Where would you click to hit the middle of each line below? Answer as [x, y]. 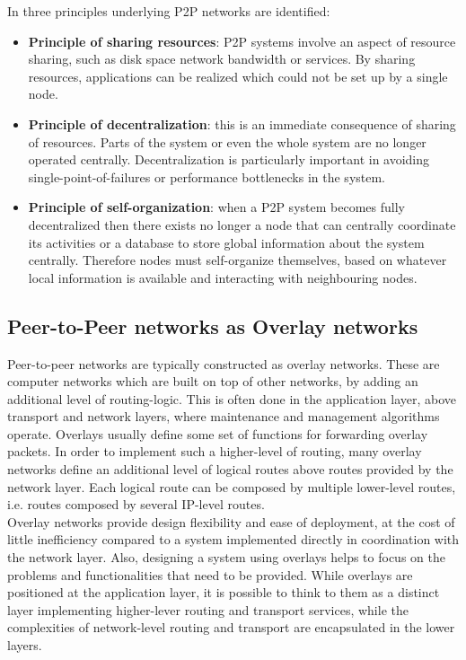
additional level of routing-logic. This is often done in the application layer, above [232, 398]
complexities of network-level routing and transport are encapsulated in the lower [231, 627]
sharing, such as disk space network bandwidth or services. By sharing [222, 59]
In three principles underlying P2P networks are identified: [169, 11]
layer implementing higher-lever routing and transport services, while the [208, 609]
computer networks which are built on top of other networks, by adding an [213, 381]
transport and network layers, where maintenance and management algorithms [224, 416]
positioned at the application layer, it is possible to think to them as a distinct [224, 592]
